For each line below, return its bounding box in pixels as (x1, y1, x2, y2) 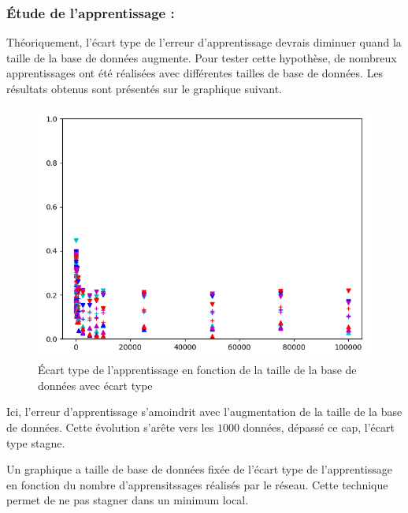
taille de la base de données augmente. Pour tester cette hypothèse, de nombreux (6, 49, 397, 66)
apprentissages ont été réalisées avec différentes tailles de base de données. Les (6, 65, 384, 81)
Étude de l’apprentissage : (6, 2, 175, 22)
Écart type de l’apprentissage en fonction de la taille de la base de (38, 361, 357, 378)
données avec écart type (38, 376, 153, 393)
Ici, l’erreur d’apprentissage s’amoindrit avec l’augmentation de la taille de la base (6, 403, 402, 420)
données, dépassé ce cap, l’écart (243, 418, 395, 435)
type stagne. (6, 434, 65, 451)
